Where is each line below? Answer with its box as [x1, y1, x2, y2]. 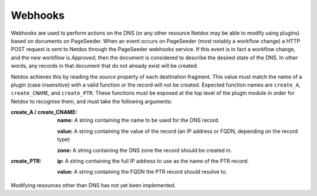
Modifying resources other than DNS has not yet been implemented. [11, 181, 176, 188]
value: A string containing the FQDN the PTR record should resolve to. [57, 168, 227, 175]
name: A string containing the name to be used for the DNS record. [57, 117, 220, 124]
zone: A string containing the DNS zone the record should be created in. [57, 147, 232, 154]
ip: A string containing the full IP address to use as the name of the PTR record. [57, 158, 249, 165]
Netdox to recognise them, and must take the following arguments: [11, 98, 173, 105]
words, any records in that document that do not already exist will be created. [11, 62, 198, 69]
